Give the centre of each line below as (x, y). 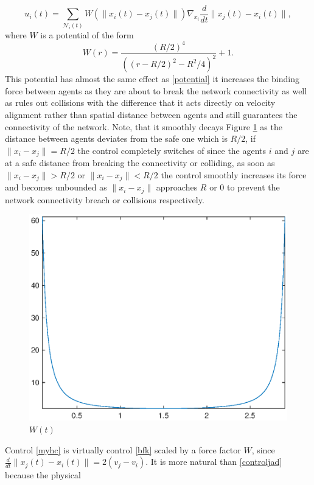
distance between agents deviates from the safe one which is (116, 138)
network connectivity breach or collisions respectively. (105, 199)
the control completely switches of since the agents (172, 150)
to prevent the (253, 187)
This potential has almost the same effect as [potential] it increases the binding (152, 79)
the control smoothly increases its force (234, 174)
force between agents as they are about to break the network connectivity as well (156, 90)
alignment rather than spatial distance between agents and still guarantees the (151, 115)
